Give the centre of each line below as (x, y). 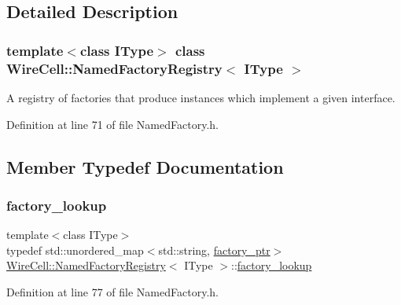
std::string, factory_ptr (214, 250)
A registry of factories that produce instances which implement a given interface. (201, 97)
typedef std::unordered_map (75, 250)
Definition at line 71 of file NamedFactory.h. (112, 124)
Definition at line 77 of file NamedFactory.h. (112, 291)
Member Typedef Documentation (145, 166)
